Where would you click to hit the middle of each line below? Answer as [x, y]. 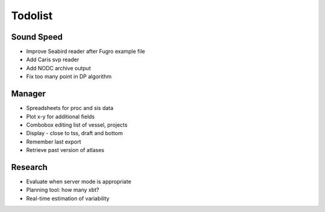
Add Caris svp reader [53, 59]
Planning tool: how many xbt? [63, 190]
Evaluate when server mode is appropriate [79, 181]
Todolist [32, 16]
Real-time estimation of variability [68, 198]
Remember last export [54, 142]
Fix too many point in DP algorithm [69, 77]
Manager [29, 94]
